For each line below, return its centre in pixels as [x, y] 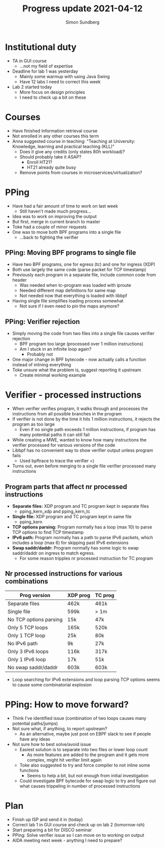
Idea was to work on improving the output [55, 216]
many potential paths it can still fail [55, 435]
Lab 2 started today [32, 87]
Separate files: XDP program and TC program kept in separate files [81, 506]
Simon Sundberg [82, 22]
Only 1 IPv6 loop [27, 659]
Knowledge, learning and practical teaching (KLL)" [63, 146]
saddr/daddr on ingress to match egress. [53, 553]
